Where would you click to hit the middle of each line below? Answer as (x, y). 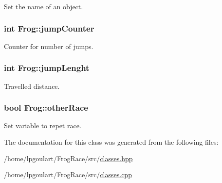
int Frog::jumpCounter (49, 28)
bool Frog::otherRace (46, 108)
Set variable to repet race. (43, 125)
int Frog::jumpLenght (47, 68)
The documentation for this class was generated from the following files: (111, 142)
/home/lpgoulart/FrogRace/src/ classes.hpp (68, 158)
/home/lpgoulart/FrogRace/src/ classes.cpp (68, 175)
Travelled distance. (32, 86)
